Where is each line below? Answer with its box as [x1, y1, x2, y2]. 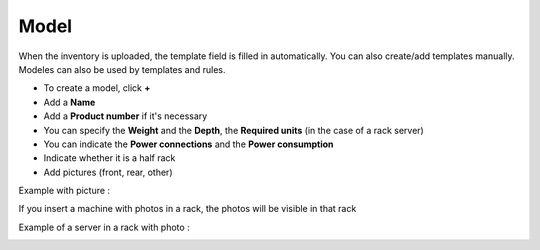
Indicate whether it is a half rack [43, 152, 176, 164]
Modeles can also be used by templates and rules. [18, 63, 226, 75]
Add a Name [43, 96, 96, 108]
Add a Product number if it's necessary [43, 110, 208, 122]
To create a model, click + [43, 82, 151, 94]
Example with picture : [18, 185, 110, 197]
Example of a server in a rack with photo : [18, 221, 190, 233]
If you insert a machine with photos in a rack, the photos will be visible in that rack [18, 203, 357, 215]
